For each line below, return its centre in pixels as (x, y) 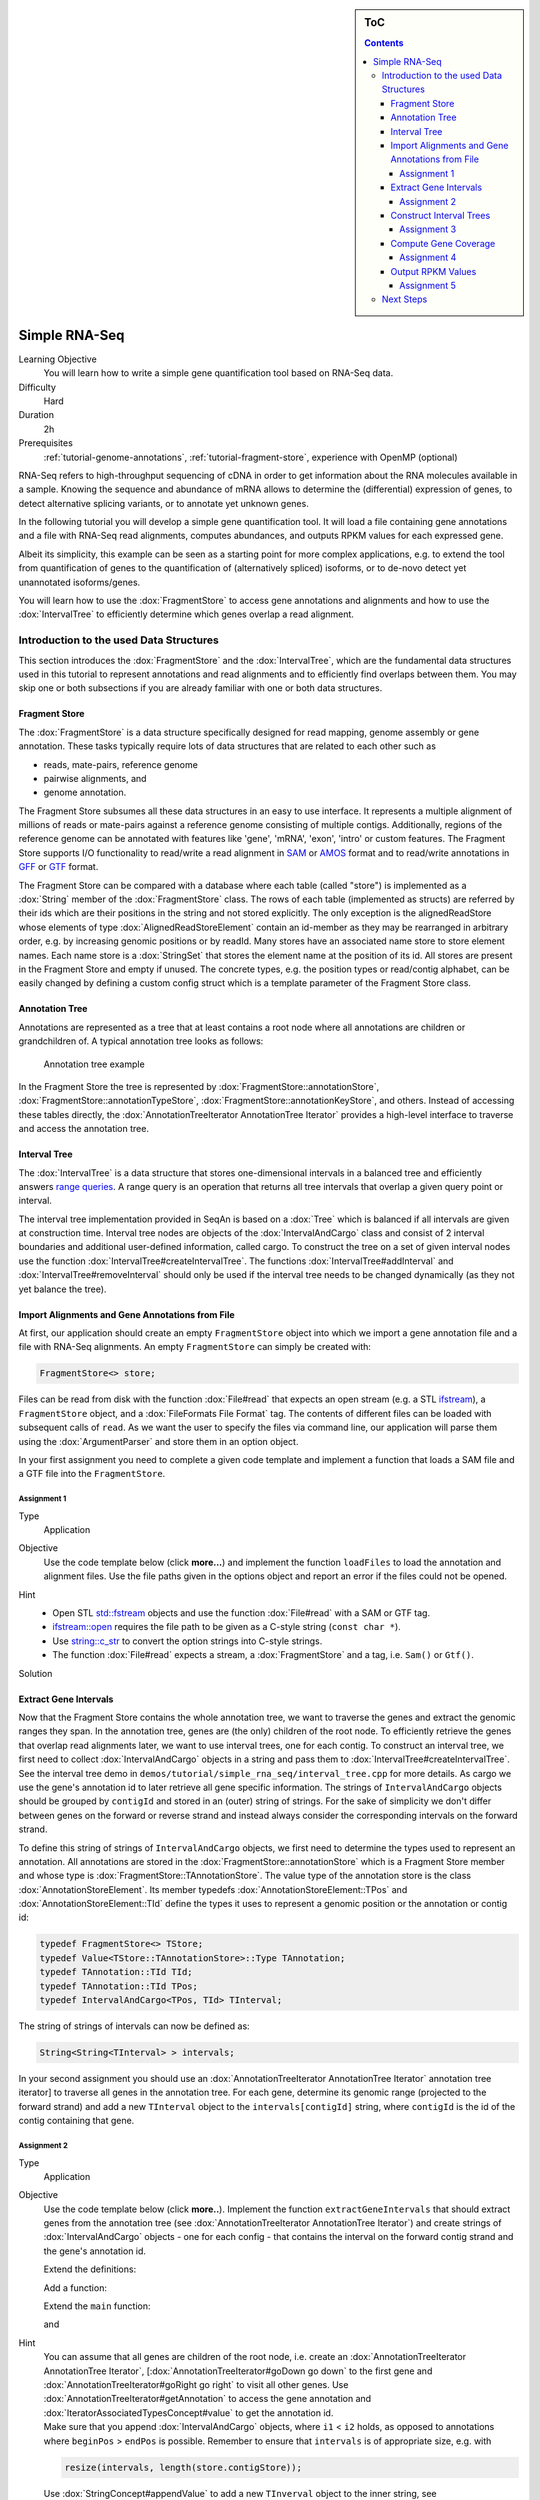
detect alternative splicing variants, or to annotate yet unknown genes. (163, 503)
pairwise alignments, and (95, 778)
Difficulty (37, 387)
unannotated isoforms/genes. (79, 582)
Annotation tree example (94, 1064)
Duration (36, 415)
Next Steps (404, 299)
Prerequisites (46, 443)
